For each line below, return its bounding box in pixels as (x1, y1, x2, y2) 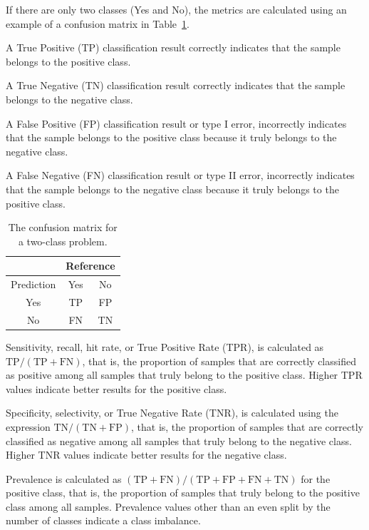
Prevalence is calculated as (6, 471, 122, 486)
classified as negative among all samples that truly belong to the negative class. (6, 433, 352, 448)
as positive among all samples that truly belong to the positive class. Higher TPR (6, 367, 363, 382)
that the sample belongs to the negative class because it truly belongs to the (6, 181, 339, 196)
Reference (66, 258, 115, 273)
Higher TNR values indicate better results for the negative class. (6, 447, 287, 462)
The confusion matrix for (8, 220, 118, 235)
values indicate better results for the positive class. (6, 381, 227, 396)
